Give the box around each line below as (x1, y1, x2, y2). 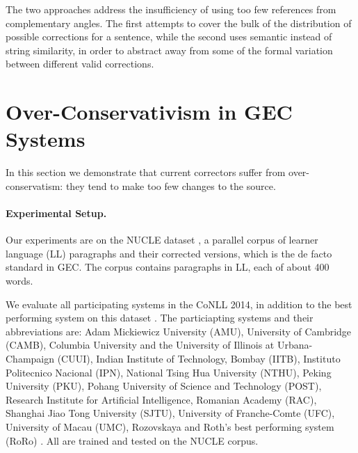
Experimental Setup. (6, 206, 107, 221)
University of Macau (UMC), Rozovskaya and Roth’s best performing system (6, 419, 334, 434)
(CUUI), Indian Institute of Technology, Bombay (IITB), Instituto (57, 351, 341, 366)
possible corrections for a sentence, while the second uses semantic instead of (6, 29, 332, 44)
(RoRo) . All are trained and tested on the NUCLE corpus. (6, 433, 259, 447)
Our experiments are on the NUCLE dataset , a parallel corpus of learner (6, 232, 318, 247)
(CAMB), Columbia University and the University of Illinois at (6, 337, 275, 352)
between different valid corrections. (6, 56, 154, 71)
